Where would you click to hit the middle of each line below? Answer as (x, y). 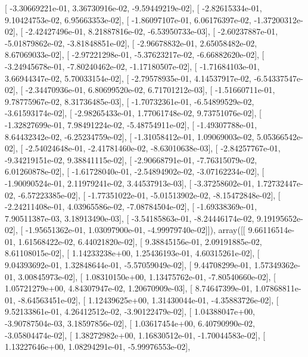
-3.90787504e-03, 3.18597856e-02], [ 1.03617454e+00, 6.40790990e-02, (130, 323)
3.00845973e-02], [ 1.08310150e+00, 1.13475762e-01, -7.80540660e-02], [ (147, 276)
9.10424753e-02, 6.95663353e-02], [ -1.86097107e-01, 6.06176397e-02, (128, 19)
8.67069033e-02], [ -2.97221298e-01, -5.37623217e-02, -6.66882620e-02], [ (135, 55)
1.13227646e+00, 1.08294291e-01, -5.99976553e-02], (98, 347)
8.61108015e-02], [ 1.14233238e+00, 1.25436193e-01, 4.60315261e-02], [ (132, 253)
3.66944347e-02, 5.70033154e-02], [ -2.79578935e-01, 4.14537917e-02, (128, 78)
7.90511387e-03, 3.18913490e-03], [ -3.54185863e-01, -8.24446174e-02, (130, 218)
